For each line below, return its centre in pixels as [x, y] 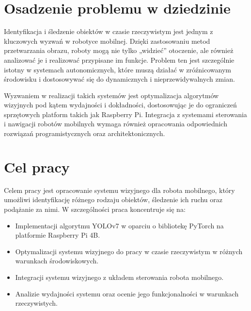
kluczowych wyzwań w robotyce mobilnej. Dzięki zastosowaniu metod [107, 41]
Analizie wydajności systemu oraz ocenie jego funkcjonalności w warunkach [127, 293]
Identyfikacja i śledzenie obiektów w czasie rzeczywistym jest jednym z [109, 31]
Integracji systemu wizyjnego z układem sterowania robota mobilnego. [119, 277]
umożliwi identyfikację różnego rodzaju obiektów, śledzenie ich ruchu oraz [113, 199]
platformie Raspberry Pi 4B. [58, 235]
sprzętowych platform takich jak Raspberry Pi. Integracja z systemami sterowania [125, 114]
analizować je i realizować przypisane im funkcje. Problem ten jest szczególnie [119, 60]
